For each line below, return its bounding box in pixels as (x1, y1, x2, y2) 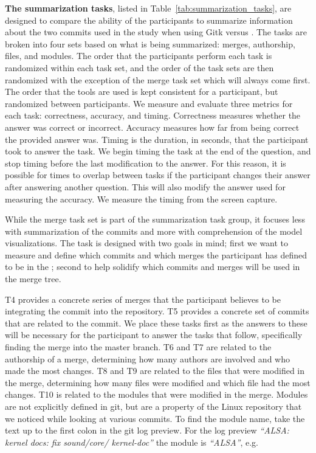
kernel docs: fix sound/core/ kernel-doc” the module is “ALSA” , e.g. (5, 435, 258, 448)
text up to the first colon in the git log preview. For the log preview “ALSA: (5, 424, 289, 437)
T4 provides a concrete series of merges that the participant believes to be (5, 292, 281, 305)
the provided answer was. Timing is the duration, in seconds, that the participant (5, 133, 309, 145)
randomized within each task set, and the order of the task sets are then (5, 61, 274, 74)
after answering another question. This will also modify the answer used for (5, 180, 286, 193)
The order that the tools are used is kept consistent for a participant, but (5, 85, 278, 98)
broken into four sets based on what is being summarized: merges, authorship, (5, 37, 295, 50)
